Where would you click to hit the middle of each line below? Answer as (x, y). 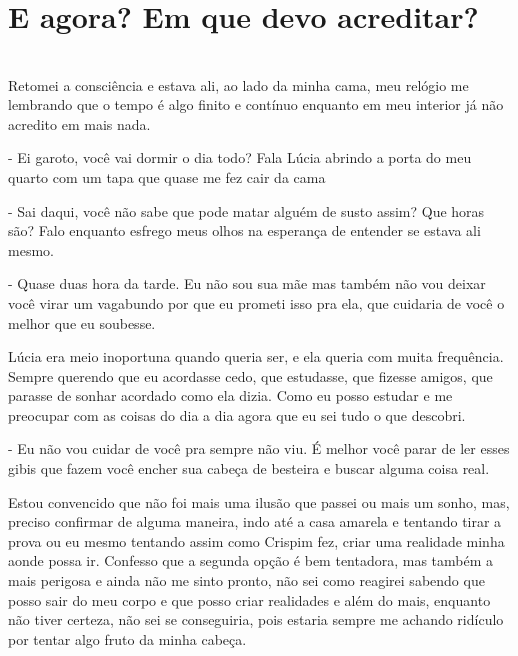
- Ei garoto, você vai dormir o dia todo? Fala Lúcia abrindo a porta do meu (240, 157)
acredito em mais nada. (79, 123)
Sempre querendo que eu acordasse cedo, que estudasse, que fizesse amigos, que (250, 375)
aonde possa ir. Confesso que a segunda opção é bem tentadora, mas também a (251, 560)
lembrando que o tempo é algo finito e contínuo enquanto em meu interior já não (256, 104)
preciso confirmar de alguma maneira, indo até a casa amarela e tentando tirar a (255, 521)
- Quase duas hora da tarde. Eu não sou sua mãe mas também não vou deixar (247, 283)
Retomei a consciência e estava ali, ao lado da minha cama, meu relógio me (238, 84)
